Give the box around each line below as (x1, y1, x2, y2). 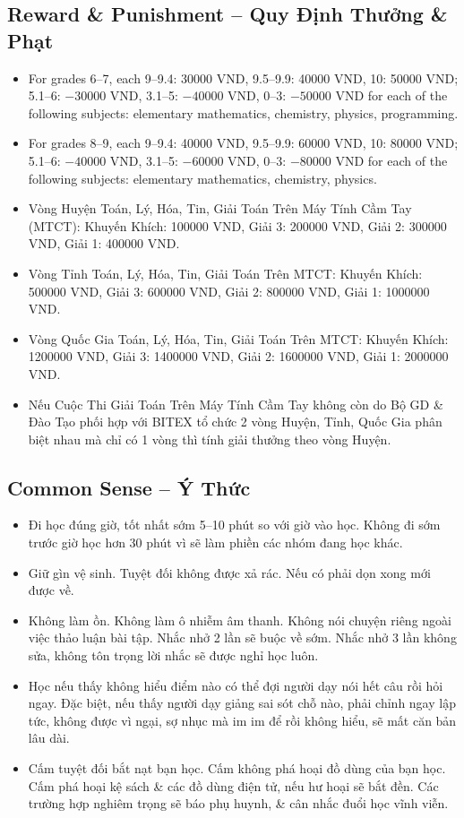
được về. (28, 581, 74, 599)
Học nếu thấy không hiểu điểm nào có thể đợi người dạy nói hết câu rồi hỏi (28, 676, 443, 694)
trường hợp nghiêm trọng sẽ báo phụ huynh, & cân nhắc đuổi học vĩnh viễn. (28, 794, 449, 813)
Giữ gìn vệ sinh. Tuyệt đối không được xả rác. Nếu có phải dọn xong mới (28, 563, 431, 581)
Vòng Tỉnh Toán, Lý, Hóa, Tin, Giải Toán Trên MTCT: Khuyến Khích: (28, 263, 423, 282)
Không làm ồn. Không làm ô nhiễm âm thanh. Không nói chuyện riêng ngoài (28, 610, 451, 629)
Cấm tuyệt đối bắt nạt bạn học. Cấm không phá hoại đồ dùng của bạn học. (28, 759, 446, 778)
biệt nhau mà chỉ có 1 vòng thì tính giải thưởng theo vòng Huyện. (28, 429, 391, 448)
